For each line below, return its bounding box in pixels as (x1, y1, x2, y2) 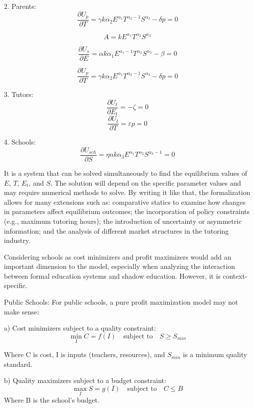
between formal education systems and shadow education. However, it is (4, 270, 221, 281)
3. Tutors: (4, 89, 33, 99)
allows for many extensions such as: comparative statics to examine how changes (4, 196, 246, 207)
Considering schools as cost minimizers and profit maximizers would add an (4, 251, 231, 262)
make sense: (4, 306, 39, 316)
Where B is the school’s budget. (4, 395, 100, 405)
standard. (4, 359, 32, 369)
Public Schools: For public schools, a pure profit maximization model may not (4, 297, 238, 307)
